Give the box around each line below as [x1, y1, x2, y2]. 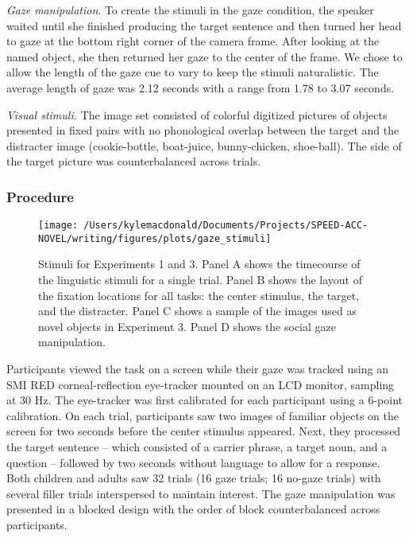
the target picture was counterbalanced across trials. [6, 153, 261, 170]
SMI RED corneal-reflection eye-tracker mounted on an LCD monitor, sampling [6, 376, 395, 392]
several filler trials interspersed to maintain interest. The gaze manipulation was [6, 485, 395, 501]
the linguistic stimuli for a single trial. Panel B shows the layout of [38, 271, 363, 288]
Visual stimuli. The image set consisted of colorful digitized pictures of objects [6, 106, 388, 123]
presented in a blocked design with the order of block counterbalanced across [6, 501, 380, 517]
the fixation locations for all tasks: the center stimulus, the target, [38, 287, 360, 303]
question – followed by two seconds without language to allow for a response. [6, 454, 380, 470]
